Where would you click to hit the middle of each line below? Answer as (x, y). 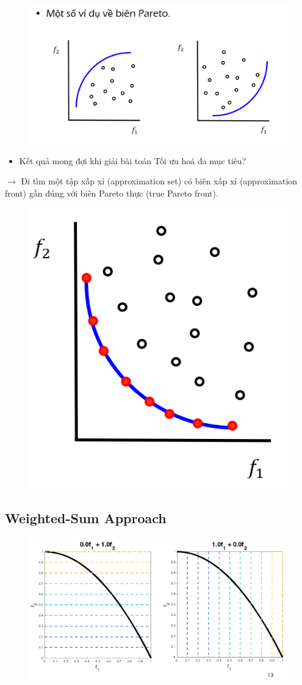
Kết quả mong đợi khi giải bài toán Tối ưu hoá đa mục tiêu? (133, 160)
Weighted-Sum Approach (86, 517)
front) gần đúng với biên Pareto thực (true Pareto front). (112, 193)
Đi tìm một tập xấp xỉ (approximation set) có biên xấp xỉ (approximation (159, 181)
